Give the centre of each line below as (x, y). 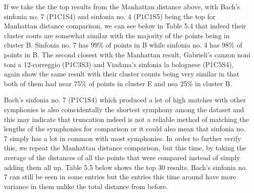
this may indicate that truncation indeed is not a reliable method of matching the (127, 119)
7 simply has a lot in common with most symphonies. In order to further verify (123, 138)
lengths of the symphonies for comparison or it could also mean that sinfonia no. (125, 129)
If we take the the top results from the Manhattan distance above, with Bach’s (122, 6)
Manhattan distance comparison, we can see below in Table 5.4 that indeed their (125, 26)
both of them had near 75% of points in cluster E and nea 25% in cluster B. (118, 83)
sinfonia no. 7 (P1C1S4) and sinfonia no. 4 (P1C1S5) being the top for (110, 16)
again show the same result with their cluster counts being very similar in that (122, 74)
